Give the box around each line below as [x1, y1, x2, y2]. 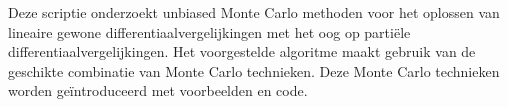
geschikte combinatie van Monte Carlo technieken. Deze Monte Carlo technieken [8, 60, 500, 81]
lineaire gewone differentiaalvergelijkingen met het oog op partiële [8, 21, 411, 42]
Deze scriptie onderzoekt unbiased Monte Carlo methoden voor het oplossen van [8, 2, 500, 22]
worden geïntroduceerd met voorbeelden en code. [8, 80, 308, 101]
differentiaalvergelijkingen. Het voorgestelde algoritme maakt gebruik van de [8, 41, 476, 62]
